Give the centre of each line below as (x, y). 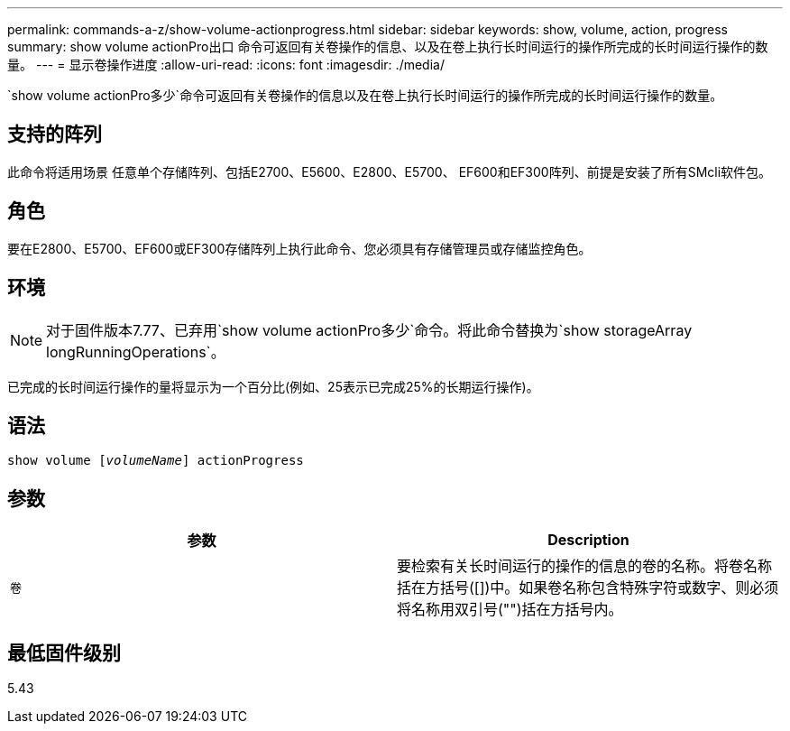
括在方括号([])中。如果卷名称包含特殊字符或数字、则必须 (588, 588)
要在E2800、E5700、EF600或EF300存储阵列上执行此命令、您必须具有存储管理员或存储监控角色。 (299, 248)
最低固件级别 (64, 652)
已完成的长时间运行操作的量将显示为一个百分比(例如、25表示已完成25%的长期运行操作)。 (273, 386)
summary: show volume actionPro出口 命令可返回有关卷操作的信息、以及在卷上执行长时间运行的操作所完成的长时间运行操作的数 (388, 46)
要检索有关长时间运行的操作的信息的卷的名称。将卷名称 (585, 566)
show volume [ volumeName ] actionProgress (156, 461)
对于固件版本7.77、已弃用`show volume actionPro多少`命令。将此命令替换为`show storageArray (369, 330)
